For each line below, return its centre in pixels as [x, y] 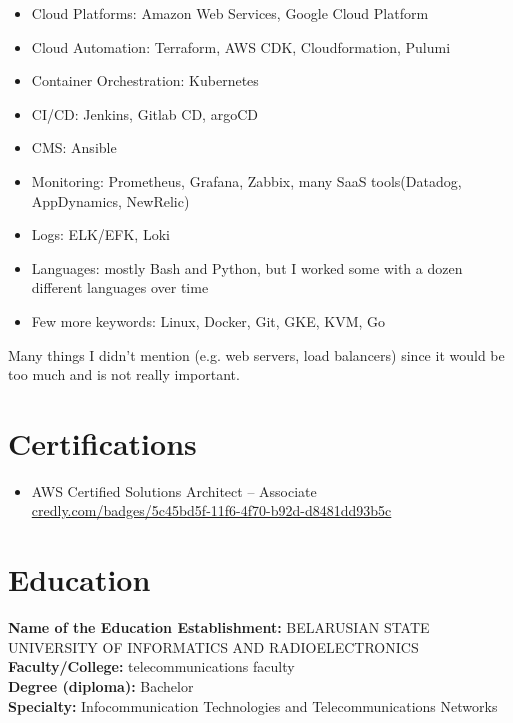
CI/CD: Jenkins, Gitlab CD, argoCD [144, 113]
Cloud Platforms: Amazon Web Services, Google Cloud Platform [230, 13]
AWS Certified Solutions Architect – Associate [174, 490]
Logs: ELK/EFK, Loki [100, 234]
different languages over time [120, 287]
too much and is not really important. [124, 374]
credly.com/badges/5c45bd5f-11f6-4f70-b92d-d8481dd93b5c [211, 510]
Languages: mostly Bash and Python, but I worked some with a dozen [247, 267]
